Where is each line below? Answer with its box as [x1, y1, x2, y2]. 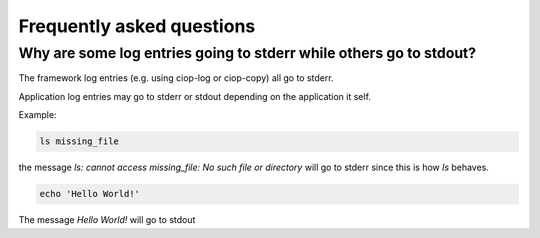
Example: [18, 109, 57, 121]
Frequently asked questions [18, 15, 256, 37]
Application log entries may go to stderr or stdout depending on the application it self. [18, 90, 372, 102]
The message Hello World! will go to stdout [18, 214, 196, 226]
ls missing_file [39, 136, 120, 147]
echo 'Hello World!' [39, 188, 140, 200]
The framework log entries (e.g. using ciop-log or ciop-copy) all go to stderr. [18, 72, 334, 84]
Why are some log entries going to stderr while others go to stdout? [18, 44, 477, 62]
